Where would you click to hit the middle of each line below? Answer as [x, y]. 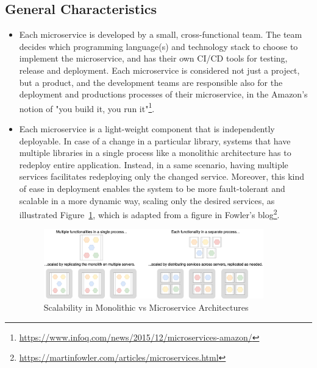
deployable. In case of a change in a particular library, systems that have [155, 140]
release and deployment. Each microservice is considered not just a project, [159, 70]
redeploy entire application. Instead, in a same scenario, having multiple [154, 164]
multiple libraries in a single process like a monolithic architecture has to [155, 153]
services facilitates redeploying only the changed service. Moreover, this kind [162, 176]
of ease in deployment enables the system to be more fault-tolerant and [152, 188]
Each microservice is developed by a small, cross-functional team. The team [161, 34]
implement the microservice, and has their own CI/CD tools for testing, [153, 58]
